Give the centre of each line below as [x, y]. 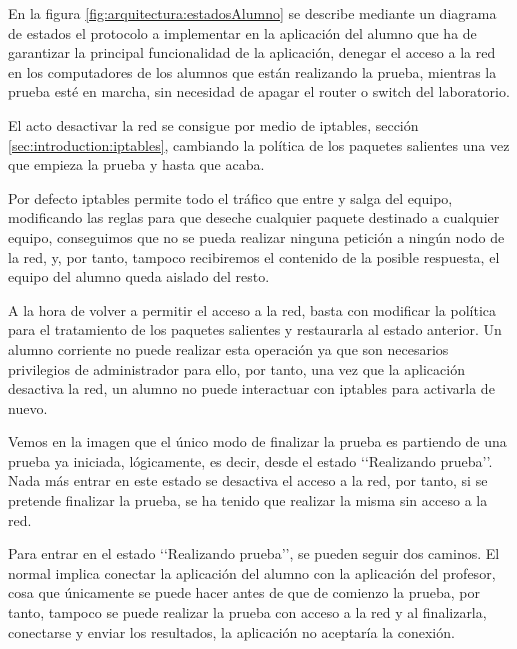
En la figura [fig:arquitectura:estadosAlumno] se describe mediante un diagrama [252, 13]
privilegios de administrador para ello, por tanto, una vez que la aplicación [236, 368]
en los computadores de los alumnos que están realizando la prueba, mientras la [252, 71]
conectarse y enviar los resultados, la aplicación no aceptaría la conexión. [231, 631]
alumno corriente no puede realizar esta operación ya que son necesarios [228, 348]
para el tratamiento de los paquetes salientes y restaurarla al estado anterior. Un [255, 329]
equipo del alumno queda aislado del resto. [139, 276]
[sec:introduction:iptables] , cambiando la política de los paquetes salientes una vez [259, 144]
